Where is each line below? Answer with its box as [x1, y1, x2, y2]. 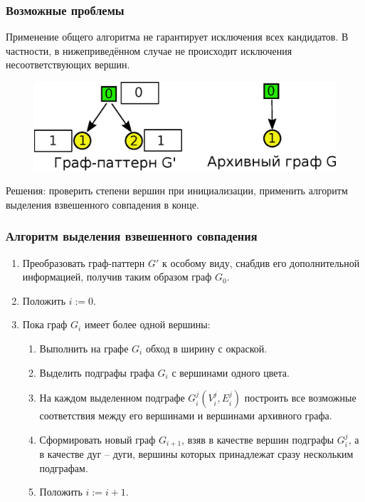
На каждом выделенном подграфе [39, 390, 185, 405]
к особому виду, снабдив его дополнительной [162, 255, 360, 270]
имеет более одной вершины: [84, 317, 211, 332]
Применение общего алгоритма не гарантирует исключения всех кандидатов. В [6, 29, 349, 44]
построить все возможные [244, 390, 356, 405]
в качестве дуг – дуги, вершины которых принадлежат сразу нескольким [39, 446, 354, 461]
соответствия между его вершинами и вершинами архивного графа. [39, 408, 332, 423]
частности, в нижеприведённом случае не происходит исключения [6, 43, 292, 58]
